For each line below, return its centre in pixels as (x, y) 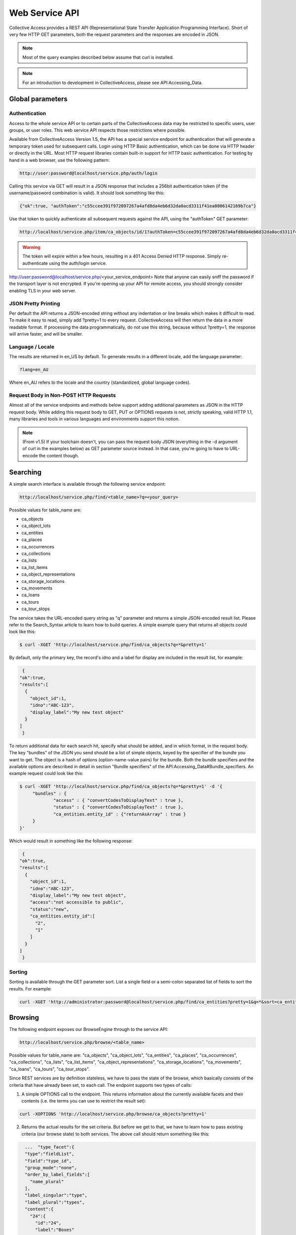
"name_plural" (47, 1181)
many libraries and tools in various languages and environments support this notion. (94, 419)
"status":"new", (49, 909)
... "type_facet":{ (50, 1147)
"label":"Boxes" (55, 1230)
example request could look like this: (46, 774)
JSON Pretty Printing (35, 303)
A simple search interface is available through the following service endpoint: (88, 484)
